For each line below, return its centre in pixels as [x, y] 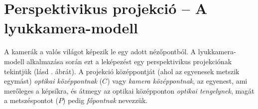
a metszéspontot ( [31, 100]
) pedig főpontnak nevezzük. [105, 100]
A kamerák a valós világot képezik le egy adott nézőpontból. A [100, 52]
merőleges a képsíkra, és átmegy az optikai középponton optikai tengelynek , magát [129, 90]
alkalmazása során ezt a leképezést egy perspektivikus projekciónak [129, 61]
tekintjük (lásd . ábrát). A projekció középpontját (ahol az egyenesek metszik [122, 71]
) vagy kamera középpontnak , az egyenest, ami [177, 81]
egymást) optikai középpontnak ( [53, 81]
